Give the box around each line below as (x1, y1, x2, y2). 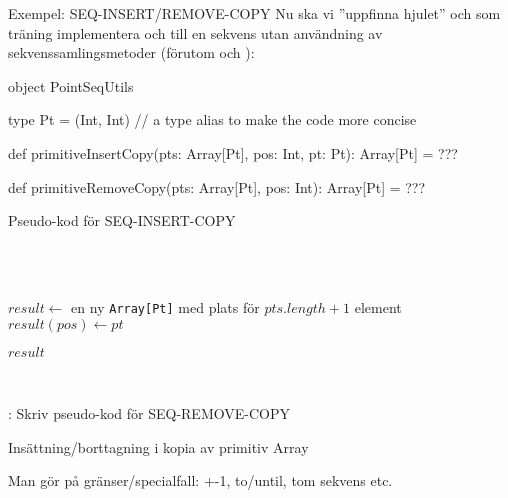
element (354, 296, 402, 317)
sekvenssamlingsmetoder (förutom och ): (8, 42, 255, 63)
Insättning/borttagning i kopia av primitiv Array (8, 436, 309, 457)
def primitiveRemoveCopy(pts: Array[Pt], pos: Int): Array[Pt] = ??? (8, 176, 426, 197)
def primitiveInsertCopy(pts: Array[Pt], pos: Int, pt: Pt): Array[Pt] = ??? (8, 142, 458, 163)
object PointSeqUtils (8, 75, 134, 96)
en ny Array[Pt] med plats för (71, 296, 260, 317)
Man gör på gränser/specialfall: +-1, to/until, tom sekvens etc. (8, 470, 393, 491)
